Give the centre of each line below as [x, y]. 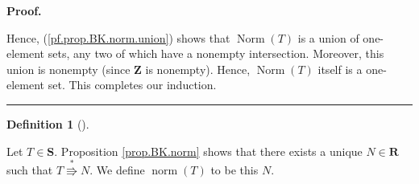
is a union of [328, 37]
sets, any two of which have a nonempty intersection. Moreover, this [216, 53]
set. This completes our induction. [132, 85]
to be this [234, 169]
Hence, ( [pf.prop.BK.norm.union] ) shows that [118, 37]
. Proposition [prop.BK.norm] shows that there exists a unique [208, 151]
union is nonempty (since [68, 69]
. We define [117, 169]
